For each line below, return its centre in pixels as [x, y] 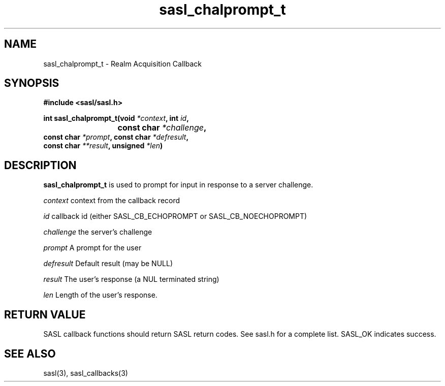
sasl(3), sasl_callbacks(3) [86, 373]
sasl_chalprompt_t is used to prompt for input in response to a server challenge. [178, 185]
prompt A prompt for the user [92, 248]
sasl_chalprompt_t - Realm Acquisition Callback [122, 63]
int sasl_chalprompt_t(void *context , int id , [116, 118]
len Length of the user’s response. [100, 295]
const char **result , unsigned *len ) [103, 146]
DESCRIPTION [40, 165]
